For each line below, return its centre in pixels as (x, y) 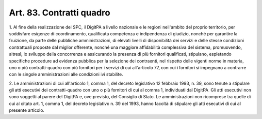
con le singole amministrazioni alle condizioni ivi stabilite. (66, 74)
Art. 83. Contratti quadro (60, 13)
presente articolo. (27, 110)
